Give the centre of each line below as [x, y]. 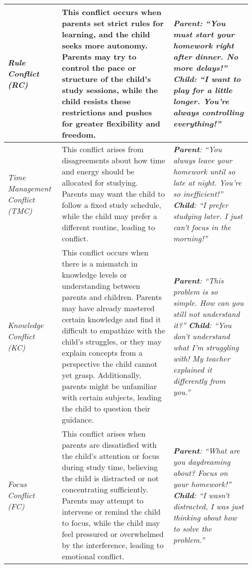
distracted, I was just [208, 506]
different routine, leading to [108, 227]
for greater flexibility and [111, 123]
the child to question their [106, 408]
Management [30, 188]
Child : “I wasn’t [201, 495]
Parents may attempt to [102, 500]
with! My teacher [202, 358]
